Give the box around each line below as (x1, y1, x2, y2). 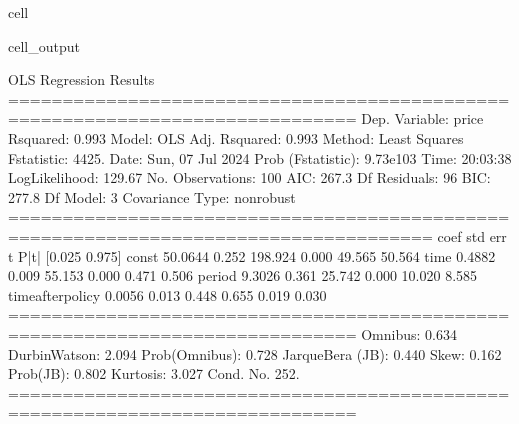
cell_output (8, 35, 80, 56)
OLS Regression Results (8, 69, 155, 90)
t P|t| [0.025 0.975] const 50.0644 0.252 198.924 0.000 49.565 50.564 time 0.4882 (8, 245, 496, 266)
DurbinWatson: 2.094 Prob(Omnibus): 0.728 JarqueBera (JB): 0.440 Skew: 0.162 (8, 343, 502, 364)
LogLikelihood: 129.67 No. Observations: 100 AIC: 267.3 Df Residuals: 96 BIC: (8, 167, 491, 188)
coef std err (437, 225, 507, 246)
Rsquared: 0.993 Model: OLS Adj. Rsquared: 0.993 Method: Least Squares (8, 127, 464, 148)
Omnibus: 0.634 (361, 323, 457, 344)
